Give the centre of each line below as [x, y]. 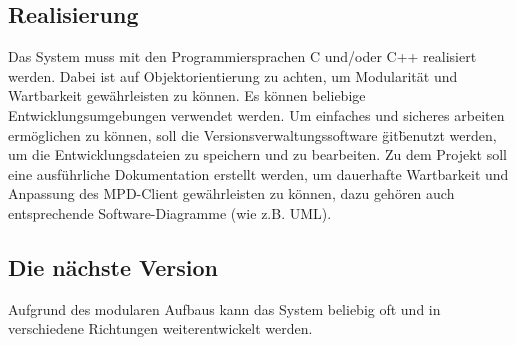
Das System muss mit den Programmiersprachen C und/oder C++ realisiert [242, 56]
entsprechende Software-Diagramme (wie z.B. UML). [170, 212]
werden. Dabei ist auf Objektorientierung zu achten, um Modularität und [233, 75]
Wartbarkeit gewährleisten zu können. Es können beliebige [187, 95]
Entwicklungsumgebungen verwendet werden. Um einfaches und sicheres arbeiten [256, 114]
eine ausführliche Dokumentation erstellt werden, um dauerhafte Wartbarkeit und [258, 173]
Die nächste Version [113, 266]
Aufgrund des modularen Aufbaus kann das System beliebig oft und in [224, 308]
